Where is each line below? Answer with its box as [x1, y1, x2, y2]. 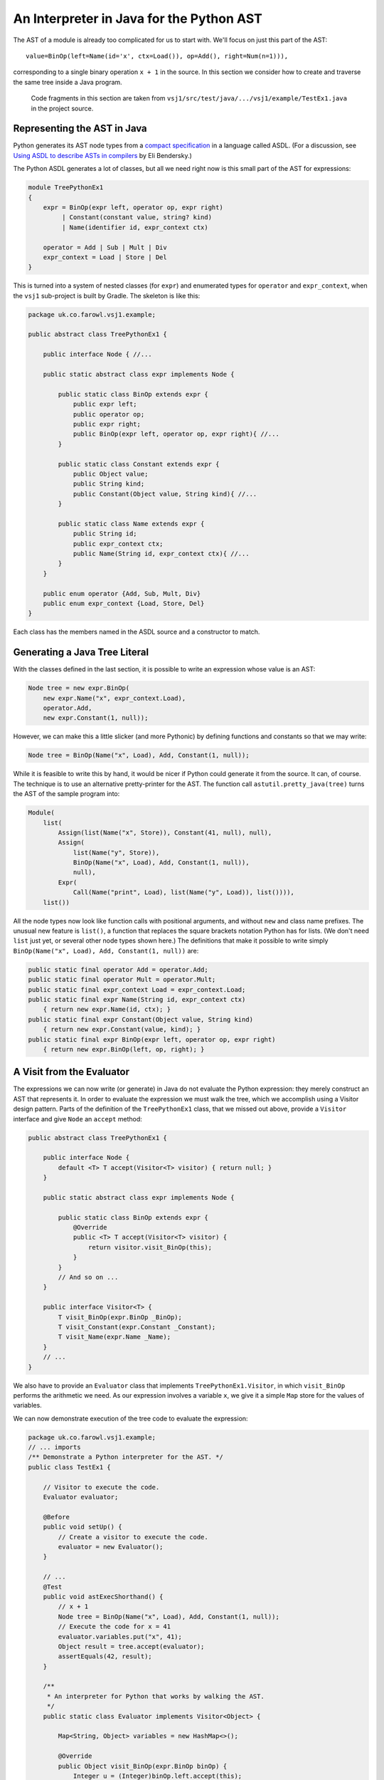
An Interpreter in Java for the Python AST [13, 11, 263, 26]
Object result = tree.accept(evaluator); [58, 1642, 205, 1650]
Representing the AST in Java [13, 122, 147, 135]
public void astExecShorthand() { [43, 1592, 164, 1601]
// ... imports [28, 1443, 81, 1452]
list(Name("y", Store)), [73, 848, 160, 857]
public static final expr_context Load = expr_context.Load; [28, 985, 246, 993]
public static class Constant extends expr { [58, 460, 220, 468]
